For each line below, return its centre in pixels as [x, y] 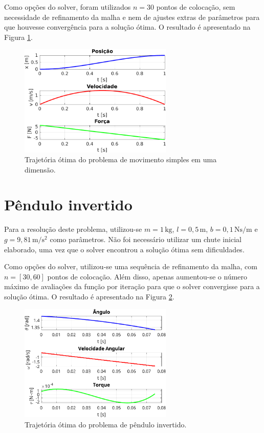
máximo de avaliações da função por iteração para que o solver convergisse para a [132, 286]
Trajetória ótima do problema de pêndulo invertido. [106, 424]
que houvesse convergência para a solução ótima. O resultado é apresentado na [127, 27]
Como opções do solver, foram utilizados [68, 7]
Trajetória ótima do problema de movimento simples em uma [121, 159]
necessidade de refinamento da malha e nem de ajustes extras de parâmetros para [132, 17]
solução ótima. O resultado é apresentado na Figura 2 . [89, 296]
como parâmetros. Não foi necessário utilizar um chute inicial [146, 239]
